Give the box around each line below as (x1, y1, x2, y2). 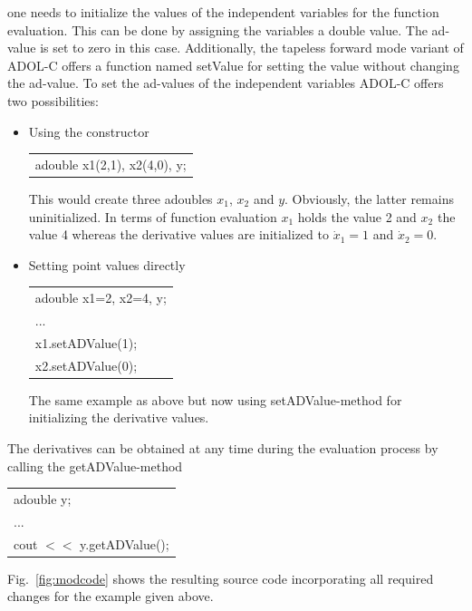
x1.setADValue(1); (34, 333, 138, 352)
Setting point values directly (28, 255, 186, 274)
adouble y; (14, 489, 72, 508)
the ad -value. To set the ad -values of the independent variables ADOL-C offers (7, 73, 444, 92)
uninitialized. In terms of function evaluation (28, 207, 277, 226)
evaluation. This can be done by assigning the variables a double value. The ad (7, 20, 446, 39)
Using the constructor (28, 121, 149, 141)
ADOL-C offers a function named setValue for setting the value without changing (7, 55, 459, 74)
